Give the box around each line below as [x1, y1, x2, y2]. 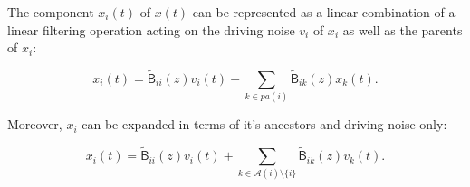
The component [7, 3, 94, 21]
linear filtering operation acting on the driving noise [7, 20, 295, 39]
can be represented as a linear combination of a [192, 3, 456, 21]
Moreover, [7, 115, 62, 134]
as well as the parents [342, 20, 463, 39]
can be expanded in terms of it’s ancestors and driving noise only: [82, 115, 447, 134]
